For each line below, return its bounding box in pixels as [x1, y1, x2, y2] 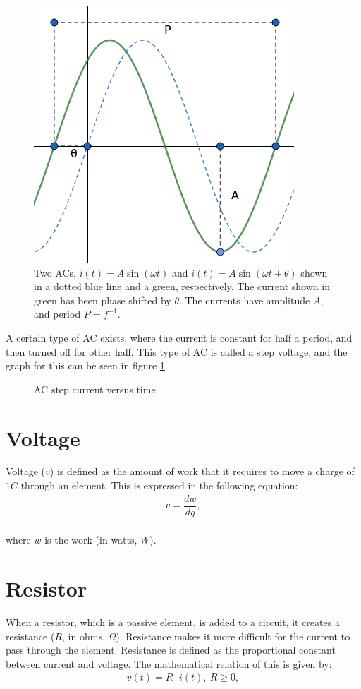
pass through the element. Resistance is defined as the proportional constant [6, 642, 336, 657]
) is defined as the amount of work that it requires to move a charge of [49, 464, 355, 479]
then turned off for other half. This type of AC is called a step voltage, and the [6, 344, 348, 359]
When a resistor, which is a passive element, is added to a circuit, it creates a [6, 615, 340, 630]
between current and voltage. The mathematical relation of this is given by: [6, 656, 332, 671]
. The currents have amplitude [178, 292, 310, 307]
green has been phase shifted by [34, 292, 171, 307]
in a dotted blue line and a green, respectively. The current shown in [34, 279, 330, 294]
